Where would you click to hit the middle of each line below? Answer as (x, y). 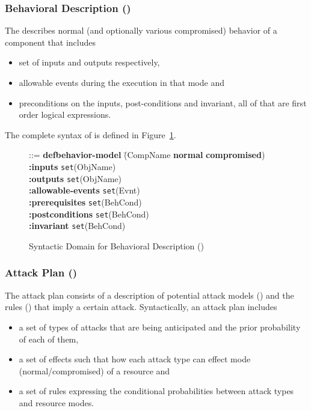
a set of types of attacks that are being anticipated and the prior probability (160, 327)
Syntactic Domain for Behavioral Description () (116, 245)
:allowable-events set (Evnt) (85, 190)
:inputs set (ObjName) (72, 166)
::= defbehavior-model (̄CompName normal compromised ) (147, 155)
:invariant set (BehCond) (77, 226)
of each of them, (49, 339)
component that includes (50, 42)
